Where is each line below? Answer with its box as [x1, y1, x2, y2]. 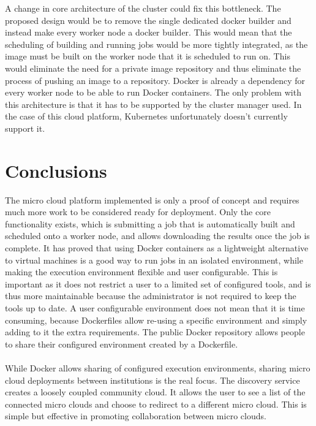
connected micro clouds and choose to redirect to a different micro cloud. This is [5, 397, 307, 410]
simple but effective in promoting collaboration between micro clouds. [5, 409, 266, 422]
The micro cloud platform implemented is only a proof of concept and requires [5, 193, 299, 206]
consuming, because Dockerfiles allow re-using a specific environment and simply [5, 313, 307, 326]
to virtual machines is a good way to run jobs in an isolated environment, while [5, 253, 303, 266]
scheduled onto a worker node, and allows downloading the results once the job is [5, 229, 310, 242]
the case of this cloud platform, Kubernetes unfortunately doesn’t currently [5, 110, 288, 123]
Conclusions [5, 158, 107, 183]
